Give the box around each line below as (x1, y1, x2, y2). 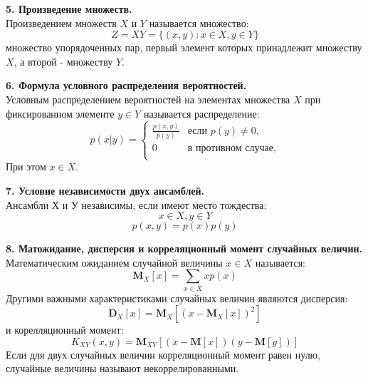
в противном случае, (187, 143, 276, 154)
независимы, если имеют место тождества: (81, 197, 267, 212)
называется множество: (149, 15, 249, 30)
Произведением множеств (6, 15, 117, 30)
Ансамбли (6, 197, 49, 212)
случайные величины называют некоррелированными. (6, 361, 239, 376)
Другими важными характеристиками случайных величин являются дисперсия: (6, 290, 348, 305)
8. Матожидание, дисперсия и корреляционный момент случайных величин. (6, 241, 363, 256)
